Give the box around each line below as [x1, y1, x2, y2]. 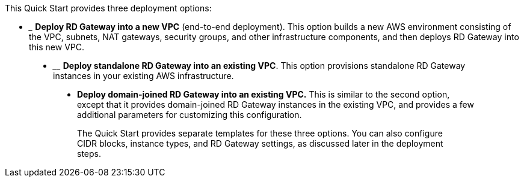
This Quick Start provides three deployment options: [5, 3, 212, 13]
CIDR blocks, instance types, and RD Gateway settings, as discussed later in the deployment [77, 138, 443, 148]
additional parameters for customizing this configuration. [77, 110, 302, 120]
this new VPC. [29, 42, 85, 52]
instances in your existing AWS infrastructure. [53, 71, 234, 81]
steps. [77, 148, 101, 159]
